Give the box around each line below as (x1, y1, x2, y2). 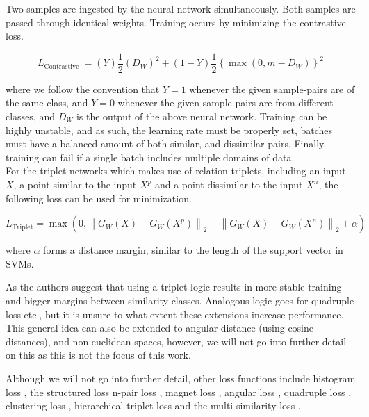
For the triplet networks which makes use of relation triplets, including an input (6, 163, 346, 178)
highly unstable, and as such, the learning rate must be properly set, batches (6, 122, 333, 137)
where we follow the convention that (6, 81, 160, 96)
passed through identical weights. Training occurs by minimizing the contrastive (6, 15, 346, 29)
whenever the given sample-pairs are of (189, 81, 355, 96)
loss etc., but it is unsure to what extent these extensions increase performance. (6, 306, 344, 321)
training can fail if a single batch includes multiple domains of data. (6, 149, 295, 164)
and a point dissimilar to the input (154, 177, 303, 191)
